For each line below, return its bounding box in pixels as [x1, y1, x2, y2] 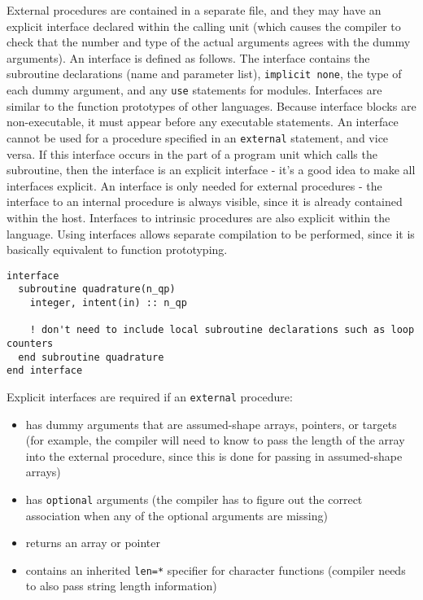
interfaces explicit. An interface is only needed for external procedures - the [7, 177, 382, 194]
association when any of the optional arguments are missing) [25, 506, 328, 523]
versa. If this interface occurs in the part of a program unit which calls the [7, 145, 377, 162]
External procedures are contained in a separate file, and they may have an [7, 2, 382, 18]
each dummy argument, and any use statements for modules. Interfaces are [7, 81, 382, 99]
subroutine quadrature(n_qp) [18, 283, 176, 296]
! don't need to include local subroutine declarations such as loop [29, 324, 415, 336]
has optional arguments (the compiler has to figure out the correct [25, 490, 363, 507]
